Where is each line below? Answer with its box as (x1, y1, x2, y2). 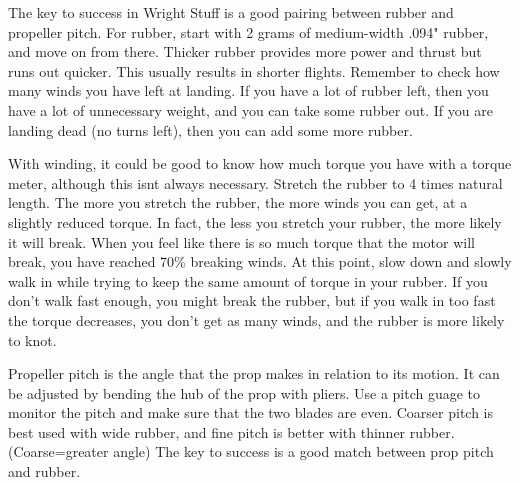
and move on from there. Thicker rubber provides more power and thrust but (8, 41, 482, 62)
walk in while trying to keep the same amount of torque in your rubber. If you (8, 270, 488, 291)
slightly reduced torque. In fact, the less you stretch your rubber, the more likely (8, 211, 502, 232)
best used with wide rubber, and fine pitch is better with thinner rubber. (8, 421, 455, 442)
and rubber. (8, 461, 81, 482)
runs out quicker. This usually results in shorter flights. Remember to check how (8, 60, 500, 81)
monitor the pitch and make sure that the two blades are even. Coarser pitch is (8, 402, 494, 423)
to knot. (8, 329, 57, 350)
